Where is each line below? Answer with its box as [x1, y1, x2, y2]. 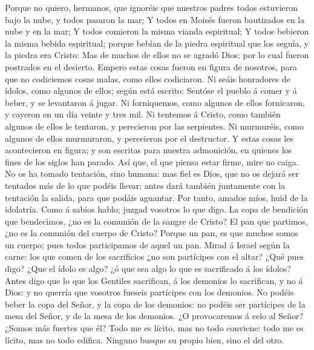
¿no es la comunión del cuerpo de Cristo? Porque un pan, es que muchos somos [5, 226, 298, 239]
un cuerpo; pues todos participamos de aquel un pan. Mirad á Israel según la [5, 238, 290, 251]
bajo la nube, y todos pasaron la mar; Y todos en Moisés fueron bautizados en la [5, 13, 305, 25]
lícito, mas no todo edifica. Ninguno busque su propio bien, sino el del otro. [5, 333, 284, 346]
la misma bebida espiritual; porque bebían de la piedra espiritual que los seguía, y [5, 36, 309, 49]
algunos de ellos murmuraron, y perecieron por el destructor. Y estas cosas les [5, 131, 293, 144]
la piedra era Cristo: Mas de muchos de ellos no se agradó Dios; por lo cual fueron [5, 48, 309, 61]
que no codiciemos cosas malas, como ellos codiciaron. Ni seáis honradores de [5, 72, 290, 85]
